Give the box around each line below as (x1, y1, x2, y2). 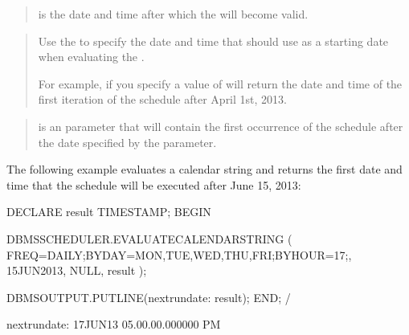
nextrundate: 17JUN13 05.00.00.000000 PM (6, 316, 221, 333)
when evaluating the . (38, 48, 145, 65)
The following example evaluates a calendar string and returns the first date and (6, 161, 403, 178)
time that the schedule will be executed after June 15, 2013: (6, 176, 301, 193)
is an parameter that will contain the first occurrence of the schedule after (38, 117, 403, 134)
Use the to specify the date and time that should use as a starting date (38, 32, 389, 49)
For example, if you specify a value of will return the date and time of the (38, 75, 403, 92)
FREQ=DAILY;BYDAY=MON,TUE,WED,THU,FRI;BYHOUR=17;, (6, 246, 352, 263)
